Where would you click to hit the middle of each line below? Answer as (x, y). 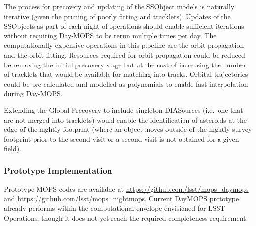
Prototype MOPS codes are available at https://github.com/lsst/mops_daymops (126, 189)
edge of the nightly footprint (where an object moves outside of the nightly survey (128, 129)
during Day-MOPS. (33, 93)
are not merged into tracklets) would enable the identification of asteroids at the (125, 119)
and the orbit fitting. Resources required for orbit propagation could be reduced (125, 54)
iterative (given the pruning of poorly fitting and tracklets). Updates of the (117, 16)
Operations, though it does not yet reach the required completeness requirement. (126, 217)
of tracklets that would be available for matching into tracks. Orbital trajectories (126, 74)
